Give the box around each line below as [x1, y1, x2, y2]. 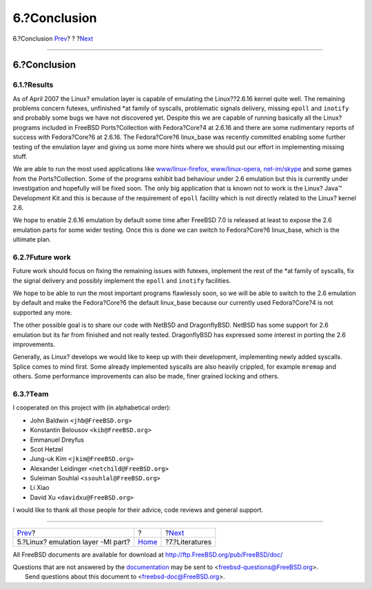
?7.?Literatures [165, 537, 212, 546]
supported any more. [12, 308, 72, 317]
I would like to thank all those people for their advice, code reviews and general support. [12, 506, 264, 514]
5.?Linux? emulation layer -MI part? [17, 537, 131, 546]
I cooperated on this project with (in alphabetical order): [12, 403, 172, 412]
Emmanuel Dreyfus [30, 436, 84, 444]
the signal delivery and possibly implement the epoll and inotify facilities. [12, 276, 231, 285]
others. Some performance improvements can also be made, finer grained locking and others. [12, 372, 280, 381]
